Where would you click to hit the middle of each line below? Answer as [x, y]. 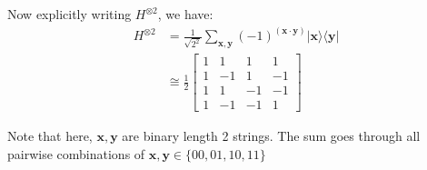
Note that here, [50, 136]
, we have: [185, 14]
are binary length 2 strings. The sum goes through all [271, 136]
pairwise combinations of [76, 153]
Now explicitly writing [70, 14]
